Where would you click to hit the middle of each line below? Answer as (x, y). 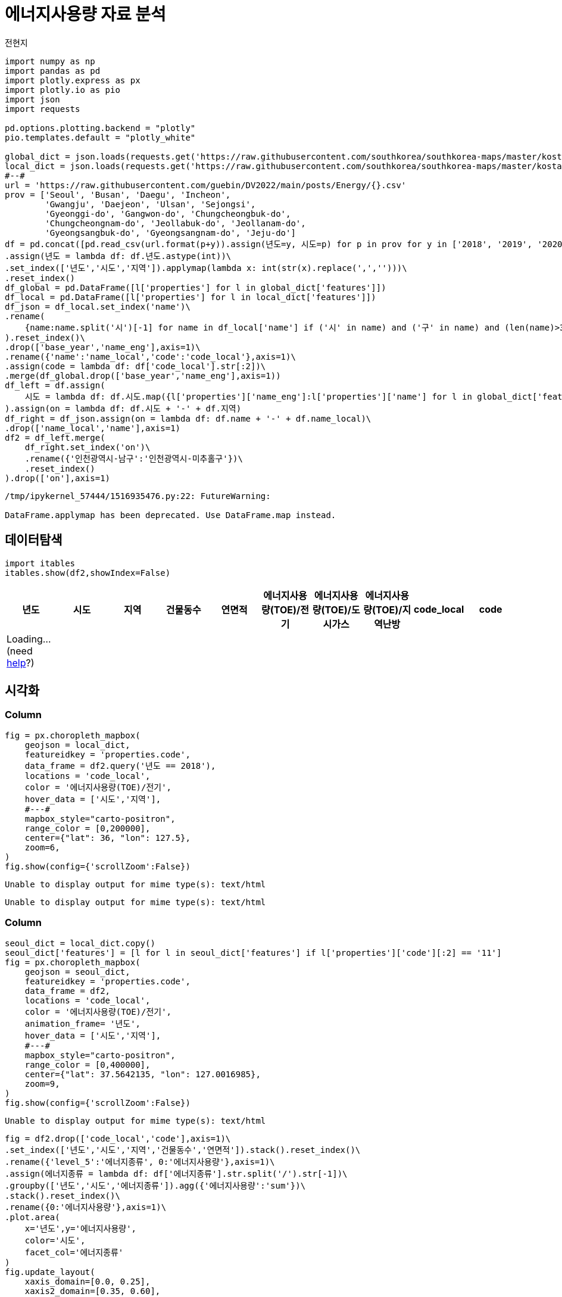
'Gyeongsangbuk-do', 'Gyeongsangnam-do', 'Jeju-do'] (170, 233)
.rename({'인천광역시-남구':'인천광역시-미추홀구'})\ (134, 458)
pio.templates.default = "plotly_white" (100, 137)
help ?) (21, 662)
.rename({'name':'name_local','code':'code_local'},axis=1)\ (150, 356)
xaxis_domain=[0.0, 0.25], (88, 1281)
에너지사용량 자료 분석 (85, 14)
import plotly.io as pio (63, 90)
